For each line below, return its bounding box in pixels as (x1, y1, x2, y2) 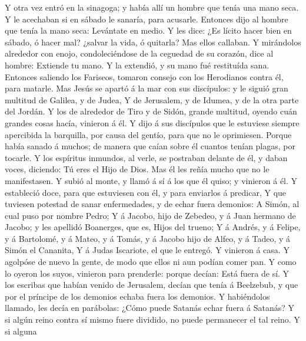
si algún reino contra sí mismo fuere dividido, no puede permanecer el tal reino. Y (5, 313, 300, 326)
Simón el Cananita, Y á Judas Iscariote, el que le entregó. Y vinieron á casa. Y (5, 244, 290, 256)
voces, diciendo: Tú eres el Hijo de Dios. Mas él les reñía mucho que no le (5, 163, 270, 175)
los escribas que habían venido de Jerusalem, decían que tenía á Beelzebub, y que (5, 278, 298, 291)
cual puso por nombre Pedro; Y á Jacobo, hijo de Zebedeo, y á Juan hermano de (5, 209, 296, 221)
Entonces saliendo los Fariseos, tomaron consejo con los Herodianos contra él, (5, 70, 284, 83)
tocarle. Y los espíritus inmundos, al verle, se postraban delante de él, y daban (5, 151, 288, 163)
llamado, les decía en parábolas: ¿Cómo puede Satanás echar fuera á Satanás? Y (5, 301, 294, 314)
